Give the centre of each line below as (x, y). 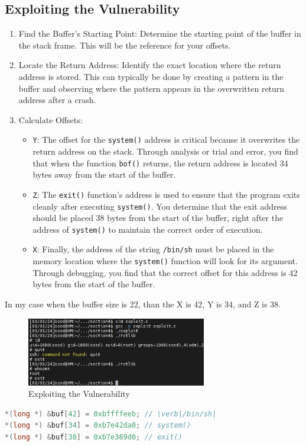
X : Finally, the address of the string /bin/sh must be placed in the (153, 249)
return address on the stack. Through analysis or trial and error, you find (165, 151)
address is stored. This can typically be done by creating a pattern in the (151, 76)
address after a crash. (57, 100)
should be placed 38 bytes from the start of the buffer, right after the (158, 218)
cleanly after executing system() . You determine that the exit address (160, 206)
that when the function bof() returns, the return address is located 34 (160, 163)
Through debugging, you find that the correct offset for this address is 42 (165, 272)
